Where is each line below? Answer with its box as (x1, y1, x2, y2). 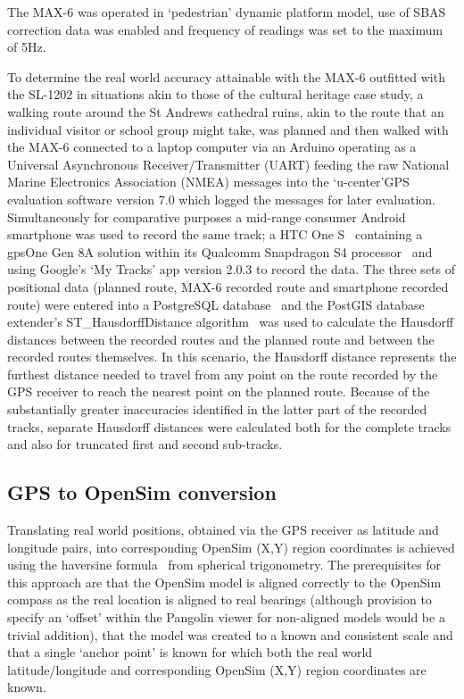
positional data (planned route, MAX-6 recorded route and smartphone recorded (7, 277, 449, 295)
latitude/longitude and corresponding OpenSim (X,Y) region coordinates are (7, 660, 427, 678)
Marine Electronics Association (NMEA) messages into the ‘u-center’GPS (7, 172, 410, 191)
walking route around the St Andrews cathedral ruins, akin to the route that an (7, 102, 444, 121)
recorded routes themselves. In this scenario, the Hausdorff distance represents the (7, 347, 457, 366)
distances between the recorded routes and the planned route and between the (7, 329, 435, 348)
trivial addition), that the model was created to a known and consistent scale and (7, 625, 453, 644)
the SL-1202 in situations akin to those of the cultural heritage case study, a (7, 85, 424, 104)
